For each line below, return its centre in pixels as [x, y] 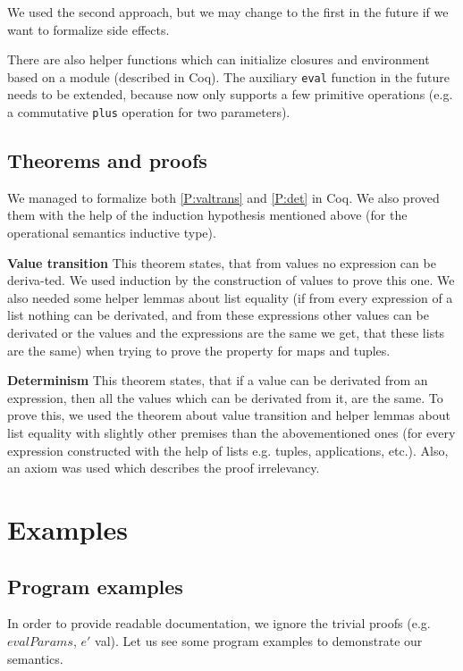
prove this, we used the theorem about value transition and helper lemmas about [229, 415]
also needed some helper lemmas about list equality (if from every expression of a [230, 297]
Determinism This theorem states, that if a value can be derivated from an [218, 380]
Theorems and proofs [107, 160]
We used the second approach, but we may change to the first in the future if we [228, 12]
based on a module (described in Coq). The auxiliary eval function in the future [228, 76]
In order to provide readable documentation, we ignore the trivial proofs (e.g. [219, 623]
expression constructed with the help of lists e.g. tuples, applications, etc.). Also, [228, 450]
